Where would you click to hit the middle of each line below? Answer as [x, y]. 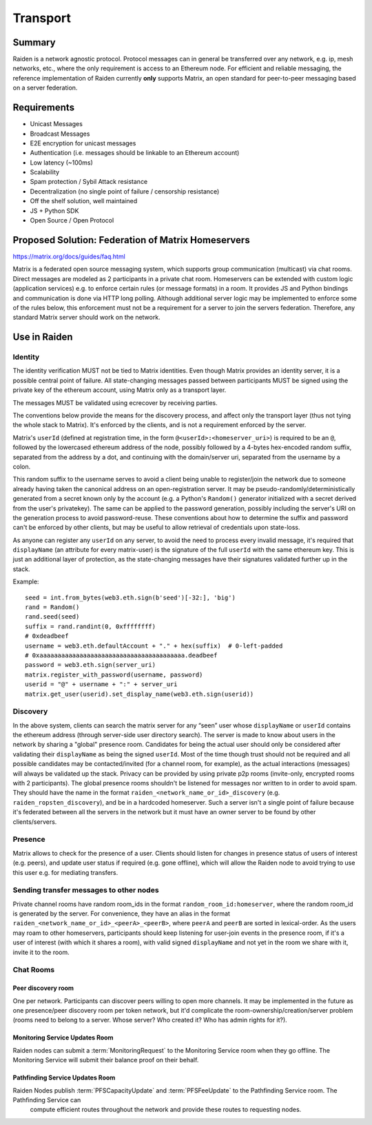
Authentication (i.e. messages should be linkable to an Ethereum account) [135, 153]
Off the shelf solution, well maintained [84, 201]
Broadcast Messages [60, 134]
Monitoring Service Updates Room [63, 1038]
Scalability [45, 172]
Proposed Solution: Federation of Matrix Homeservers [132, 240]
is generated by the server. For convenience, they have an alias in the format [122, 914]
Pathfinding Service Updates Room [64, 1077]
